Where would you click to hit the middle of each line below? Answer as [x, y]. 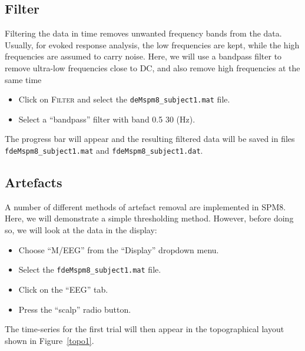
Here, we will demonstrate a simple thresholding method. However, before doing [149, 218]
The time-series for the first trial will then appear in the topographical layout [145, 329]
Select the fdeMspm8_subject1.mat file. [90, 269]
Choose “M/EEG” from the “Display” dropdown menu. [119, 249]
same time [23, 79]
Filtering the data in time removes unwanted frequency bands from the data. [143, 33]
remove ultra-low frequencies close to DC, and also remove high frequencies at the [152, 67]
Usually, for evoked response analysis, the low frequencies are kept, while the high [152, 44]
